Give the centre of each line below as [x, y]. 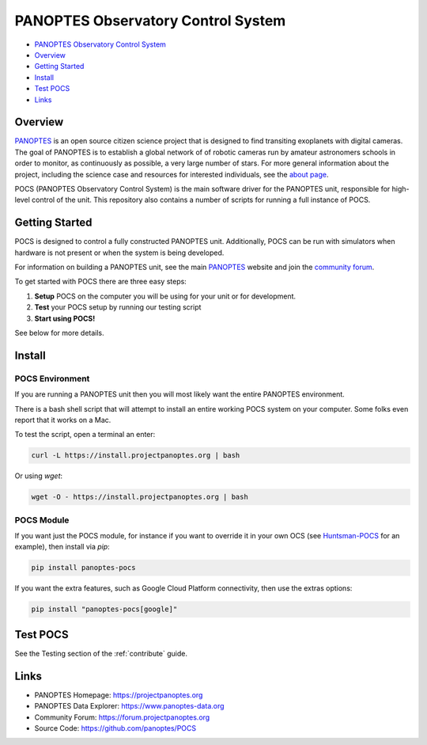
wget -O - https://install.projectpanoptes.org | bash [140, 497]
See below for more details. [59, 333]
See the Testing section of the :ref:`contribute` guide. [101, 653]
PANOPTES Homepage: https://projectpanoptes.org [119, 695]
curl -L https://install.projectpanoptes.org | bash [136, 456]
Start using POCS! [65, 318]
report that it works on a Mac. [63, 420]
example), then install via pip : [62, 547]
